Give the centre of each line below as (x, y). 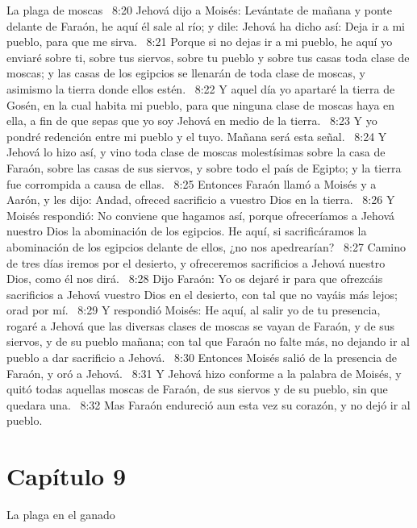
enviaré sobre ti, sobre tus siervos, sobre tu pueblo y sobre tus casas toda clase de (208, 57)
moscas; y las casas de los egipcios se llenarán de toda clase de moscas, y (186, 73)
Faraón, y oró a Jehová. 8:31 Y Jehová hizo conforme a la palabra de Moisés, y (204, 373)
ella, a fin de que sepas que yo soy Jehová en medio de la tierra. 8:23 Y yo (192, 121)
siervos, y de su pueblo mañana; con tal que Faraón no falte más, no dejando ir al (208, 341)
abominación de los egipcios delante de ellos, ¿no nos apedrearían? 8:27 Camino (206, 246)
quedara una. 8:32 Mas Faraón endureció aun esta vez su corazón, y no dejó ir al (208, 404)
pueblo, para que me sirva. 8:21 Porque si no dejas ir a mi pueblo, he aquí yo (200, 42)
